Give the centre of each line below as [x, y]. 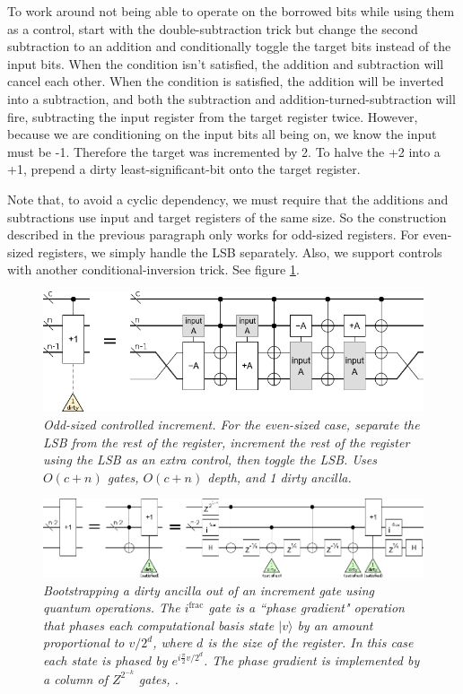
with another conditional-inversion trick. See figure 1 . [153, 269]
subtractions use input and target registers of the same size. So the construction [227, 217]
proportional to [84, 642]
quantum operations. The [112, 607]
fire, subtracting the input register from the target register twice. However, [213, 116]
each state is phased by [105, 659]
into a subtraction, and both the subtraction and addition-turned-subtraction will [231, 98]
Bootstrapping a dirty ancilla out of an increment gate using [209, 590]
